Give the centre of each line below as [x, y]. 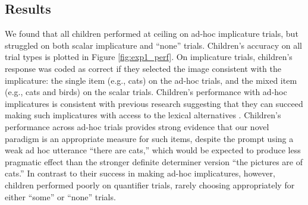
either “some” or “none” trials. [60, 196]
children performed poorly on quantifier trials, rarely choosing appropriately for [150, 184]
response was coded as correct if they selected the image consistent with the [143, 68]
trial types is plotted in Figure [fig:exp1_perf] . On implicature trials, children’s [149, 57]
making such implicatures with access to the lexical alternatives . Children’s [143, 115]
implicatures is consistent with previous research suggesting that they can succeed [154, 103]
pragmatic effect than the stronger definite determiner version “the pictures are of [154, 161]
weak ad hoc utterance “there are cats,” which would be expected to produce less [153, 150]
